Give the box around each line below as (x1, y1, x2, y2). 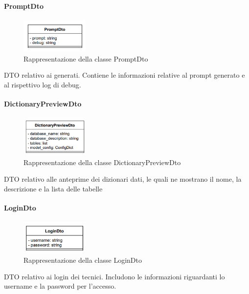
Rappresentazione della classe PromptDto (23, 53, 148, 63)
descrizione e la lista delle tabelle (4, 183, 103, 193)
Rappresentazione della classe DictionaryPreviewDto (23, 157, 181, 168)
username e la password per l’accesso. (4, 281, 116, 291)
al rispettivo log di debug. (4, 79, 81, 89)
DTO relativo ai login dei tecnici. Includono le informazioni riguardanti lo (4, 271, 225, 281)
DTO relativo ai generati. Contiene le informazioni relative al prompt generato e (4, 70, 245, 80)
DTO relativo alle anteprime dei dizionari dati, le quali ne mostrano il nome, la (4, 174, 242, 184)
